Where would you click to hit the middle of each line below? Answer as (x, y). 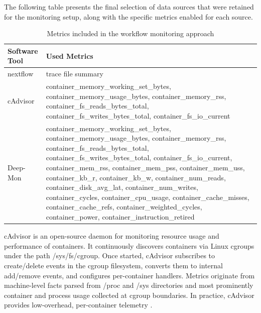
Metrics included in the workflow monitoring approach (130, 33)
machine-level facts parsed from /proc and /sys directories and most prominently (129, 285)
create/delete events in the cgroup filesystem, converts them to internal (113, 265)
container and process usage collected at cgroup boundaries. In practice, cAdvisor (129, 295)
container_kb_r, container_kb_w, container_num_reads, (136, 177)
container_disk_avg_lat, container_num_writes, (122, 187)
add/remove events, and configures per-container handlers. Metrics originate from (129, 275)
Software (23, 50)
